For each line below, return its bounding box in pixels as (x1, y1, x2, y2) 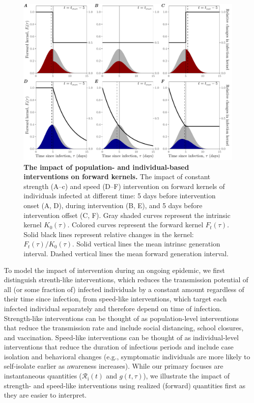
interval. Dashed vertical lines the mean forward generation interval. (24, 248, 229, 258)
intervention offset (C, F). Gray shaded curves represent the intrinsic (24, 210, 230, 220)
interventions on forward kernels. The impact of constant (24, 171, 211, 182)
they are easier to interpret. (4, 390, 87, 400)
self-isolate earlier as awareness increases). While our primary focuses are (4, 361, 224, 371)
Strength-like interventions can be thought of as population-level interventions (4, 313, 239, 323)
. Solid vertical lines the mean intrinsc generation (72, 239, 220, 249)
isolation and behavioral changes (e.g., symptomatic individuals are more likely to (4, 351, 250, 361)
